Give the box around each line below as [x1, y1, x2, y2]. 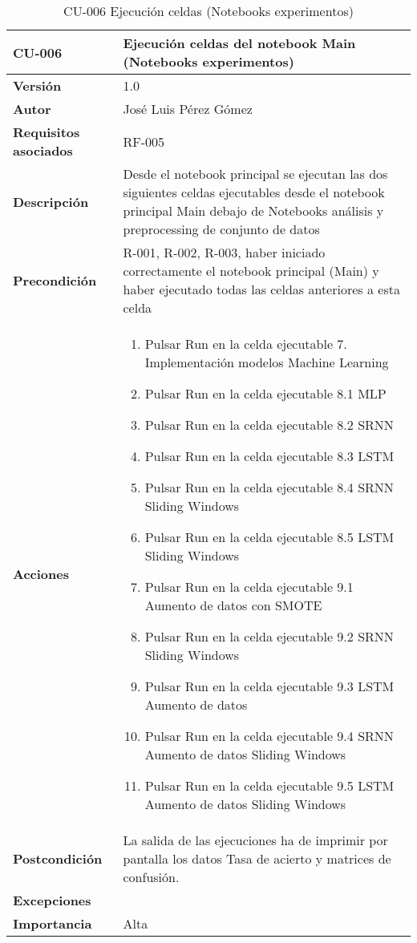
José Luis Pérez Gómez [123, 99, 253, 118]
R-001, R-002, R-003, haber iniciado [123, 243, 326, 261]
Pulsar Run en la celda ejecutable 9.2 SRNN [144, 627, 394, 646]
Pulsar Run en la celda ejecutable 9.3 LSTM [144, 677, 395, 695]
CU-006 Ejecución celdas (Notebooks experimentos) [63, 2, 354, 20]
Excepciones [13, 891, 91, 909]
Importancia [13, 914, 92, 933]
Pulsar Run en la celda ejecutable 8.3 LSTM [144, 447, 395, 465]
